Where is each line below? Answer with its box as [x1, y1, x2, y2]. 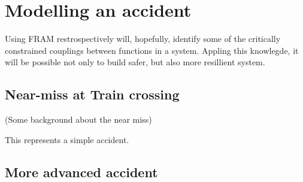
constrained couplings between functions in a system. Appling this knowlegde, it [5, 44, 299, 56]
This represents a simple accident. [5, 133, 129, 145]
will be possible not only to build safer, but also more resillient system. [5, 56, 265, 68]
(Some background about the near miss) [5, 113, 152, 126]
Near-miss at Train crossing [5, 85, 180, 104]
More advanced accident [5, 162, 158, 181]
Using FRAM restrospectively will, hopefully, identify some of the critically [5, 32, 281, 45]
